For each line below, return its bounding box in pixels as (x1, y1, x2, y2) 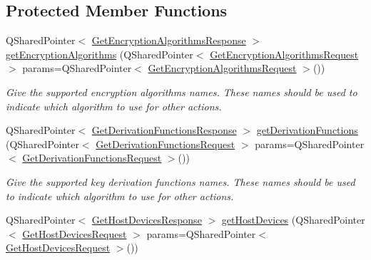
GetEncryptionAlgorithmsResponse (91, 33, 246, 48)
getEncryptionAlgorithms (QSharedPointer (6, 46, 193, 61)
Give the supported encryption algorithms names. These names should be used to (6, 84, 357, 99)
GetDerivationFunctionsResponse (91, 123, 237, 137)
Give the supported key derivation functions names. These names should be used (6, 174, 355, 189)
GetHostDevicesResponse (91, 212, 202, 227)
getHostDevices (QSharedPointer (221, 212, 365, 227)
